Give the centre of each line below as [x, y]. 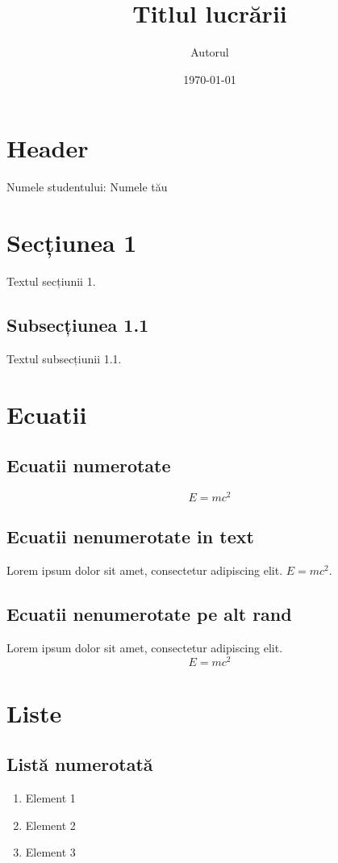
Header [48, 148]
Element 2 [50, 825]
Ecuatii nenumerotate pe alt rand [149, 614]
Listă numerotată [80, 764]
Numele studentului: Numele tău [87, 187]
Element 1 [50, 798]
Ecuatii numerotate [89, 465]
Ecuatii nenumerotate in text [130, 536]
